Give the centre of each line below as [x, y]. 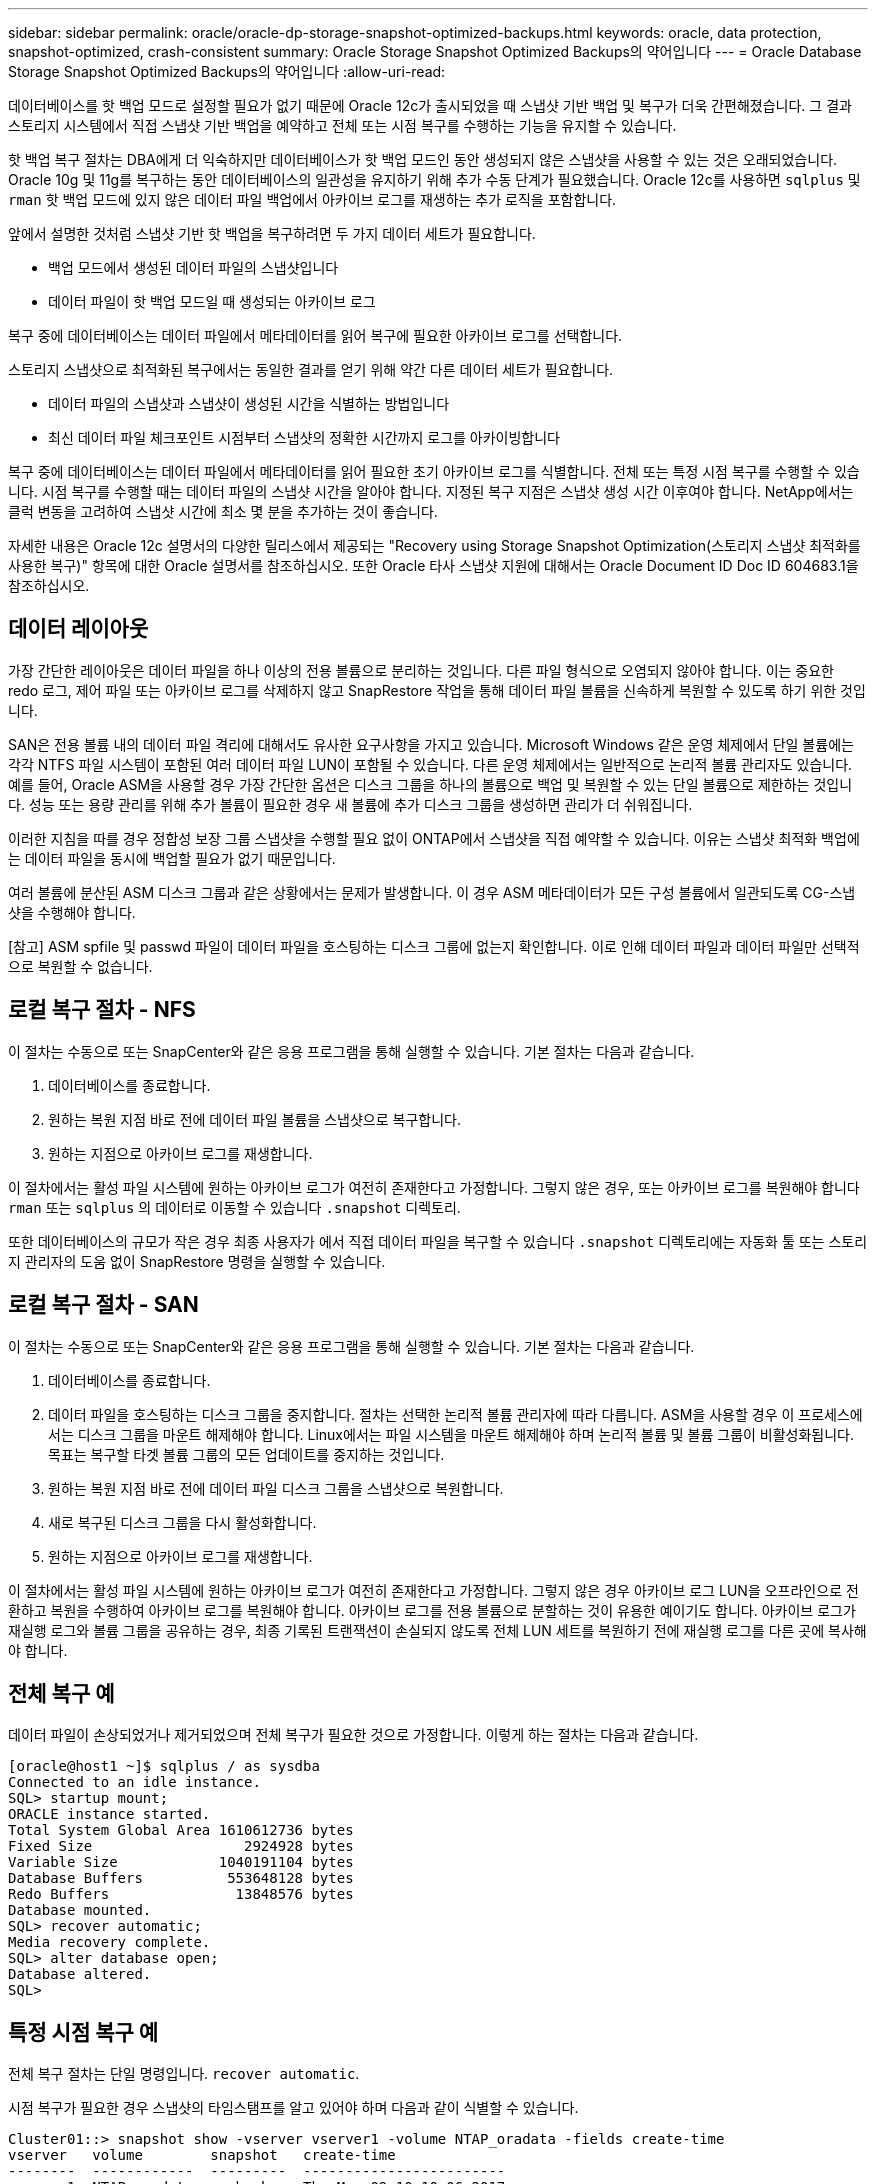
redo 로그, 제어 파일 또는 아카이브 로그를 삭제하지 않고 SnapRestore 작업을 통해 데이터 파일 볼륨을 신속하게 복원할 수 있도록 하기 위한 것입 [437, 690]
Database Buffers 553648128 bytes [181, 1878]
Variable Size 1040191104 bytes [181, 1862]
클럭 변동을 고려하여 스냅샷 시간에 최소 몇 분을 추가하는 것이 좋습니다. [223, 511]
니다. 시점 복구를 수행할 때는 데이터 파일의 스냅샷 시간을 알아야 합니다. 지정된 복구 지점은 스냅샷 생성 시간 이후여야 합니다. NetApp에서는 [431, 491]
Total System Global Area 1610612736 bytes [181, 1830]
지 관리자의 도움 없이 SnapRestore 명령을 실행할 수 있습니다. [197, 1261]
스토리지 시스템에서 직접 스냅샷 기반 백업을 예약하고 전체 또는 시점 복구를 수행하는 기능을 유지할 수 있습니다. [342, 125]
